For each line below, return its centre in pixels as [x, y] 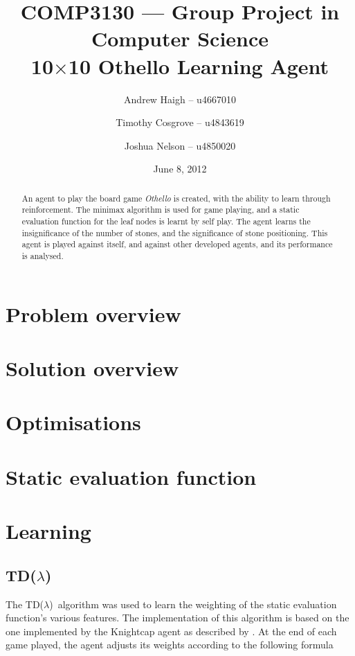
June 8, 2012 [180, 169]
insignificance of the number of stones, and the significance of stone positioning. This [175, 232]
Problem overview [93, 313]
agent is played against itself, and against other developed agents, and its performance [177, 244]
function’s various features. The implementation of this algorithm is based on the [177, 618]
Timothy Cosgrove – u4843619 [180, 122]
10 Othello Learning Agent [199, 65]
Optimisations [73, 422]
